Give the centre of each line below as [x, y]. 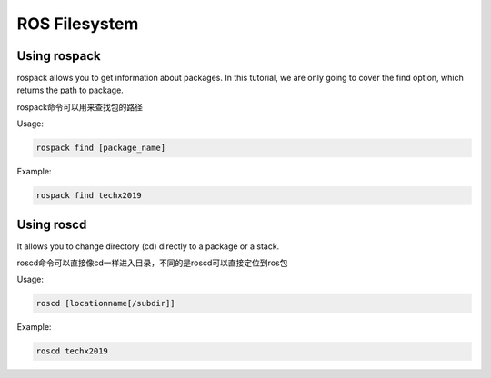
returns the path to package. [70, 90]
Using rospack [59, 56]
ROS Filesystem [78, 24]
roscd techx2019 [72, 351]
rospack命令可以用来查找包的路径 [80, 107]
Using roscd [52, 224]
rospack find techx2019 [89, 196]
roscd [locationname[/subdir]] [106, 303]
